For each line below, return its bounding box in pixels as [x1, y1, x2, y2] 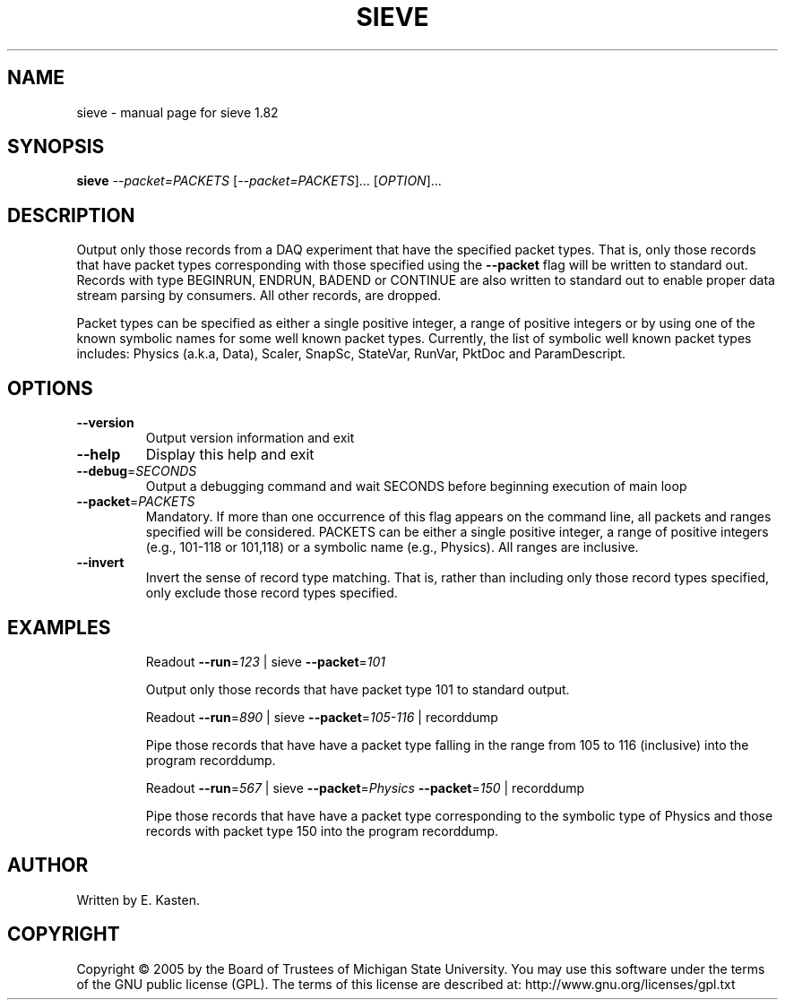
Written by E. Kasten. [76, 891, 200, 908]
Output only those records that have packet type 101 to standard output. [145, 681, 570, 697]
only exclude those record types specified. [145, 585, 398, 601]
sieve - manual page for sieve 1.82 [76, 104, 279, 120]
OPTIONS [7, 376, 93, 400]
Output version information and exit [145, 430, 355, 446]
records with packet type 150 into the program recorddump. [145, 822, 498, 839]
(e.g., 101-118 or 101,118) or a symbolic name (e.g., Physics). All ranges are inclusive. [145, 539, 639, 555]
